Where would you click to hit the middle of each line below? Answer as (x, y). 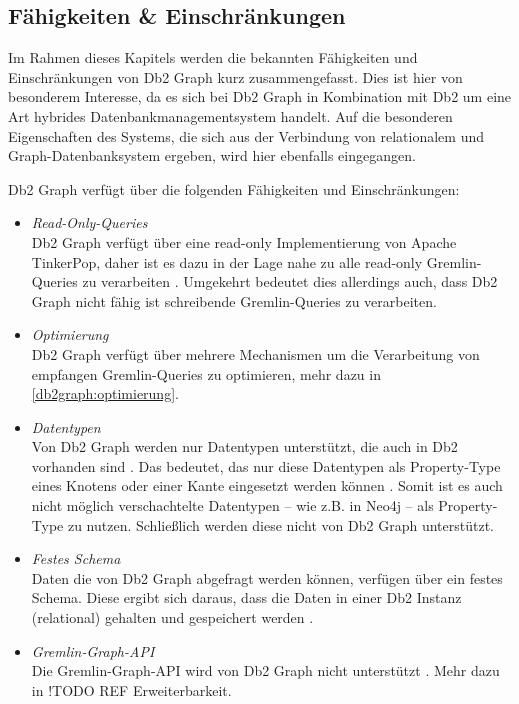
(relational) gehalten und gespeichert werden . (172, 617)
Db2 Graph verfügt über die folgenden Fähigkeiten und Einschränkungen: (234, 188)
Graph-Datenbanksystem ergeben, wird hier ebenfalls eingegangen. (212, 155)
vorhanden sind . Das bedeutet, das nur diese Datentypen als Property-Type (266, 465)
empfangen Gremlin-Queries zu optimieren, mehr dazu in (206, 373)
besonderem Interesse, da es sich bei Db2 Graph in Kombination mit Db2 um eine (260, 96)
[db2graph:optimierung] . (105, 393)
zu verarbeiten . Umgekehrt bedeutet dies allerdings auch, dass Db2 (290, 281)
